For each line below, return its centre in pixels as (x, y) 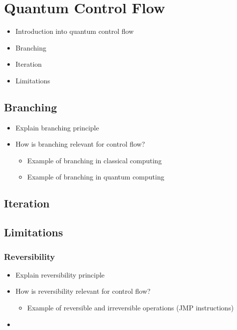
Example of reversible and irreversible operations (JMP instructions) (131, 308)
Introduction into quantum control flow (75, 31)
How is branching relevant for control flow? (80, 144)
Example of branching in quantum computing (96, 177)
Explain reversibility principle (60, 274)
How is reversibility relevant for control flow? (83, 291)
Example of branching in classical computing (94, 160)
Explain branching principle (57, 127)
